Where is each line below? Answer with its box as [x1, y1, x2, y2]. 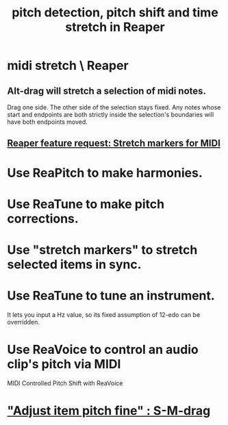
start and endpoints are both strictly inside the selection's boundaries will [7, 111, 214, 118]
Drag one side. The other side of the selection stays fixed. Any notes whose [7, 103, 221, 111]
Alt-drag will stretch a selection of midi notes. [7, 85, 207, 96]
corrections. [7, 211, 79, 227]
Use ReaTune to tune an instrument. [7, 288, 216, 304]
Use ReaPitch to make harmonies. [7, 165, 203, 181]
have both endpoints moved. [7, 118, 88, 126]
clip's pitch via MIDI [7, 357, 121, 372]
